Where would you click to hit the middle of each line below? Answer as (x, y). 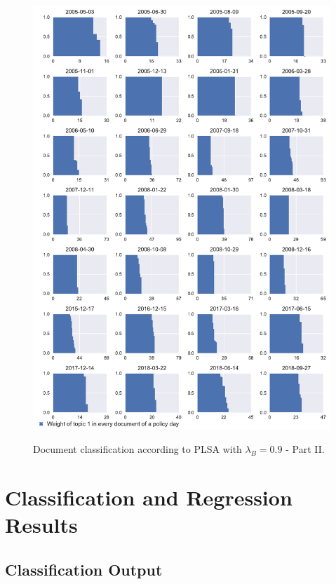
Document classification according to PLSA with (137, 449)
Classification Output (84, 569)
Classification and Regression (149, 497)
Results (41, 525)
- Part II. (305, 449)
